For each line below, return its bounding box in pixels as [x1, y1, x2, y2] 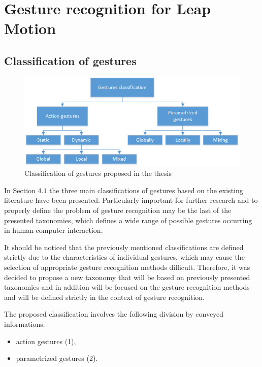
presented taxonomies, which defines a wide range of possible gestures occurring [4, 215, 252, 225]
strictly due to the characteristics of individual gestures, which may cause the [4, 252, 245, 262]
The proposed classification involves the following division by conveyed [4, 309, 224, 319]
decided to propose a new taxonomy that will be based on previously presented [4, 271, 250, 282]
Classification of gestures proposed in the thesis [24, 168, 172, 178]
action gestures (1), [16, 335, 76, 346]
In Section [4, 185, 36, 195]
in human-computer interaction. [4, 225, 103, 235]
